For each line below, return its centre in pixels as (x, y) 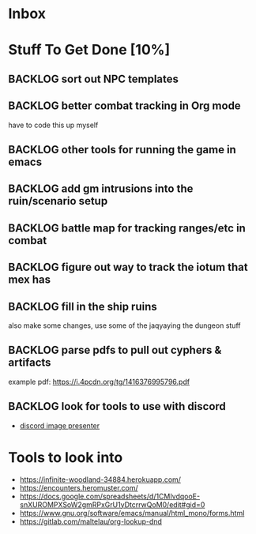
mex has (30, 280)
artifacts (30, 363)
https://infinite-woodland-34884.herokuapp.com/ (100, 479)
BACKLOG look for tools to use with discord (117, 406)
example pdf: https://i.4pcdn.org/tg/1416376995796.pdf (99, 382)
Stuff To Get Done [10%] (89, 50)
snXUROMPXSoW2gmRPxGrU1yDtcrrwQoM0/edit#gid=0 (112, 504)
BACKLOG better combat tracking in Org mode (124, 106)
